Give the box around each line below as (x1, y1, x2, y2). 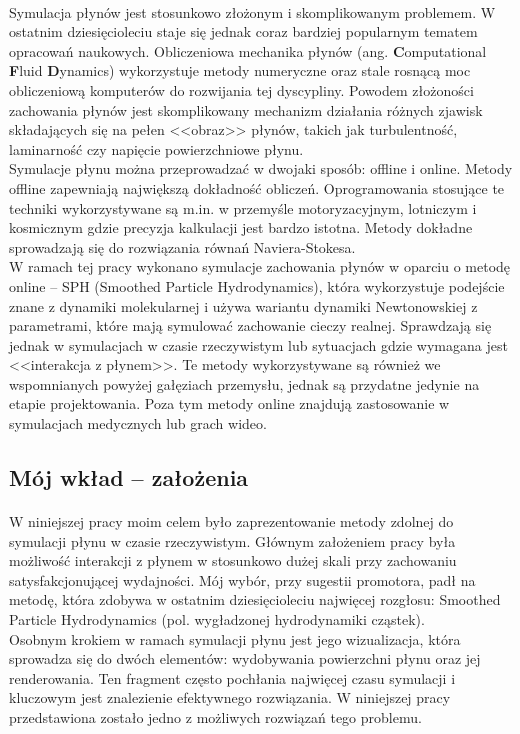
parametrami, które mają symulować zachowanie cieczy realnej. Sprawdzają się (9, 315, 492, 336)
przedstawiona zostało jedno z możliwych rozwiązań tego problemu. (9, 706, 422, 727)
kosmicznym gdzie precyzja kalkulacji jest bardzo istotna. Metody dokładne (9, 217, 473, 238)
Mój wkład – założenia (9, 462, 249, 493)
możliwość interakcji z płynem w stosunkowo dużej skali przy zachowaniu (9, 550, 457, 571)
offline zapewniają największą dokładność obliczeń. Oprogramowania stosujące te (9, 177, 505, 198)
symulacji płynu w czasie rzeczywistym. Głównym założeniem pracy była (9, 530, 456, 551)
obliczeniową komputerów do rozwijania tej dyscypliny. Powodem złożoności (9, 79, 474, 100)
